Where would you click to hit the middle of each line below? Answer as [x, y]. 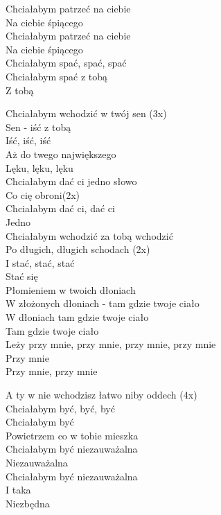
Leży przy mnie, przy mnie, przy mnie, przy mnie [111, 344]
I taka [18, 490]
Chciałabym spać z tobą [57, 76]
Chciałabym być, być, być [60, 408]
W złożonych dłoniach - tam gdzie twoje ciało [103, 303]
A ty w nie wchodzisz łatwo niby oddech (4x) [101, 395]
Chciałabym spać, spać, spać [66, 63]
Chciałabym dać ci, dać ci [60, 208]
